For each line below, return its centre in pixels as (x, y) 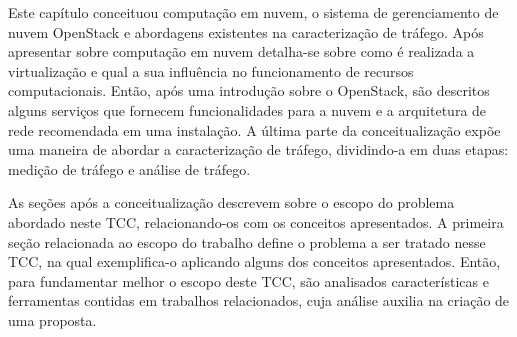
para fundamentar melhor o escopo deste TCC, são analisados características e (248, 280)
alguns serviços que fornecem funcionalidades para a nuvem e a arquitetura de (247, 109)
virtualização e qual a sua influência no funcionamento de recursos (211, 70)
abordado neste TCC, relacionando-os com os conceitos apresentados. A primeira (256, 221)
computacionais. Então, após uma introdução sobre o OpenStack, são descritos (249, 90)
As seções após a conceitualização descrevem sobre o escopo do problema (231, 202)
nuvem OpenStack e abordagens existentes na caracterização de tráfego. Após (246, 31)
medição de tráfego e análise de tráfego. (129, 168)
